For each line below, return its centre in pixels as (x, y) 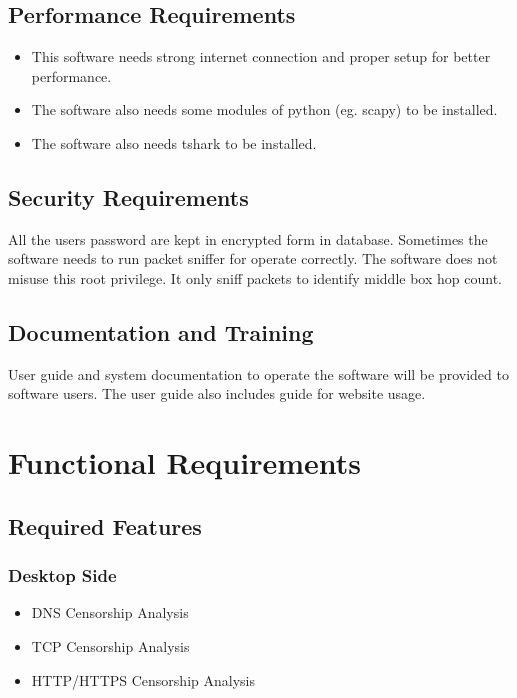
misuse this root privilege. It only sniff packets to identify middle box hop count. (255, 277)
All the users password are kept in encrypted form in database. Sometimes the (248, 238)
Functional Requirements (184, 462)
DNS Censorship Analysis (110, 612)
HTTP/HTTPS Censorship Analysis (143, 679)
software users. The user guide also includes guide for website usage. (217, 393)
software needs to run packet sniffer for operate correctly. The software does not (253, 258)
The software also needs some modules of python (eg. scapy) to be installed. (264, 109)
